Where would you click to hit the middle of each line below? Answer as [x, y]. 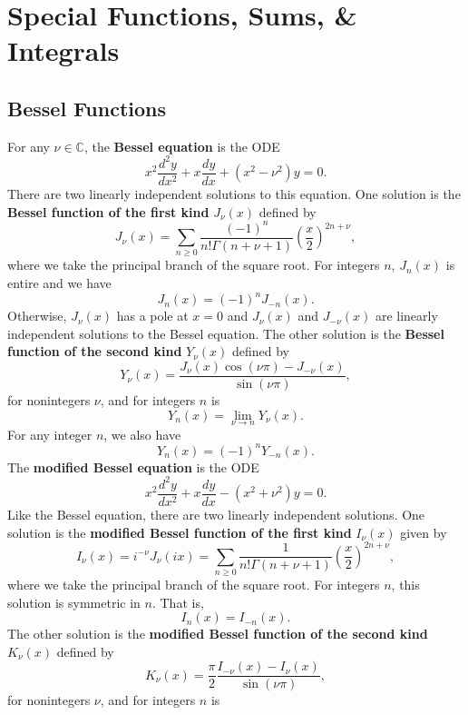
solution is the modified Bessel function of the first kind [180, 532]
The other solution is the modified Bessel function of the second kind [218, 634]
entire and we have [59, 283]
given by [424, 532]
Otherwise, [37, 316]
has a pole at [152, 316]
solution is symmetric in [74, 602]
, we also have [142, 434]
